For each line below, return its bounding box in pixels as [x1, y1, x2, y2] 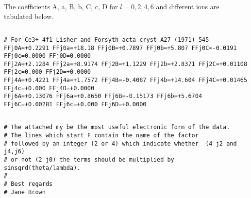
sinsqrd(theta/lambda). [4, 164, 81, 171]
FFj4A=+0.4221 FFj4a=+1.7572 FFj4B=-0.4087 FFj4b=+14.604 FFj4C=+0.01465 [4, 77, 248, 84]
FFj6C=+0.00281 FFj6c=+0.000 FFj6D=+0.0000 [4, 101, 147, 108]
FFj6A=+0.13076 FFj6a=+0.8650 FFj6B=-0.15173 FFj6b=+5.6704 [4, 93, 202, 100]
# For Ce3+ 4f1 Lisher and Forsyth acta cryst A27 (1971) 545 [4, 36, 209, 43]
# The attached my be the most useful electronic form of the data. [4, 124, 230, 131]
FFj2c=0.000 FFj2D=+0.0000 [4, 68, 91, 76]
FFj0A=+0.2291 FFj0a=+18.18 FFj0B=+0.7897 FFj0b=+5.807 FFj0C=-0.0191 [4, 44, 237, 51]
